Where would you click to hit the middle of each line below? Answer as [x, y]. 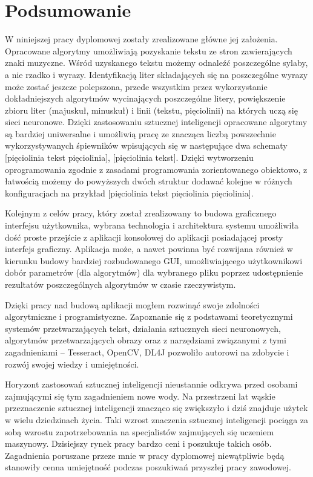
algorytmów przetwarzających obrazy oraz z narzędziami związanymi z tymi [146, 340]
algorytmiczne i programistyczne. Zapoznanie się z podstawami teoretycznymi [149, 316]
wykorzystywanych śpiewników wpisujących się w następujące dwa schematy [146, 145]
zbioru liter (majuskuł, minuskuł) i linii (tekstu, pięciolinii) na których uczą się [151, 110]
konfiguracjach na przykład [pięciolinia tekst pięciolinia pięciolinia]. [129, 193]
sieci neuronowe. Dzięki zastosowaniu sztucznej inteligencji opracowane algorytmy [156, 122]
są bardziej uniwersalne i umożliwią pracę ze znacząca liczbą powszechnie [140, 133]
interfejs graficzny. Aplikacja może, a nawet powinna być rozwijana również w [149, 249]
